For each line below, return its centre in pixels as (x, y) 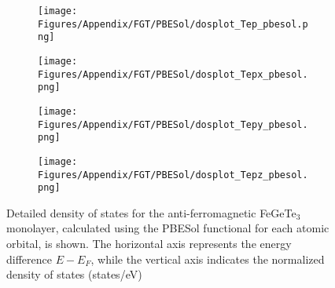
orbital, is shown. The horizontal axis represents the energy (149, 244)
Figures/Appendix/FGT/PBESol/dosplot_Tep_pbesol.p (173, 24)
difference (29, 259)
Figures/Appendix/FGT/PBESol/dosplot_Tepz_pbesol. (173, 175)
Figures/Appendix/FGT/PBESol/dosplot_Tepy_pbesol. (173, 124)
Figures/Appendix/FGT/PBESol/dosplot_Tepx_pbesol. (173, 74)
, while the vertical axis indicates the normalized (208, 259)
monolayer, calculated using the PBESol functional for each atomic (168, 228)
